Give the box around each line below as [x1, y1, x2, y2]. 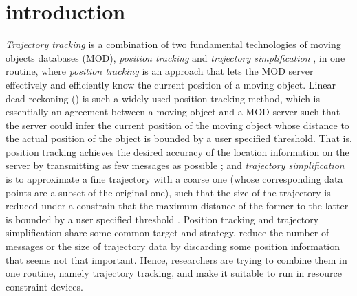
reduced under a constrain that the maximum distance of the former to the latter [6, 198, 349, 213]
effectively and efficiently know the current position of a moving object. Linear [6, 77, 336, 91]
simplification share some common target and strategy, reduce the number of [6, 225, 329, 240]
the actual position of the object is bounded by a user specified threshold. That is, [6, 131, 352, 146]
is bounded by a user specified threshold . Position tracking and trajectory [6, 212, 319, 226]
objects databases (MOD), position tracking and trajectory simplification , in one [6, 50, 345, 65]
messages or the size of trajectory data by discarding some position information [6, 239, 340, 253]
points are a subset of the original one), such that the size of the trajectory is [6, 185, 331, 199]
